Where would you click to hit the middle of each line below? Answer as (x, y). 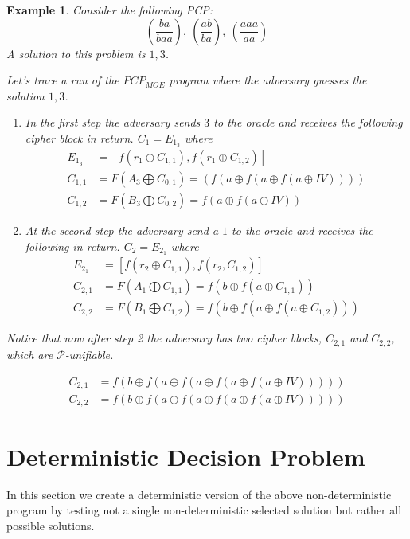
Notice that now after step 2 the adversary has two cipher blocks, (164, 338)
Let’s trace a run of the (63, 80)
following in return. (72, 246)
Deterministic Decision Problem (186, 456)
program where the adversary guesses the (268, 80)
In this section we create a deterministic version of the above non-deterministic (199, 494)
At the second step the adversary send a (122, 230)
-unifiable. (89, 354)
